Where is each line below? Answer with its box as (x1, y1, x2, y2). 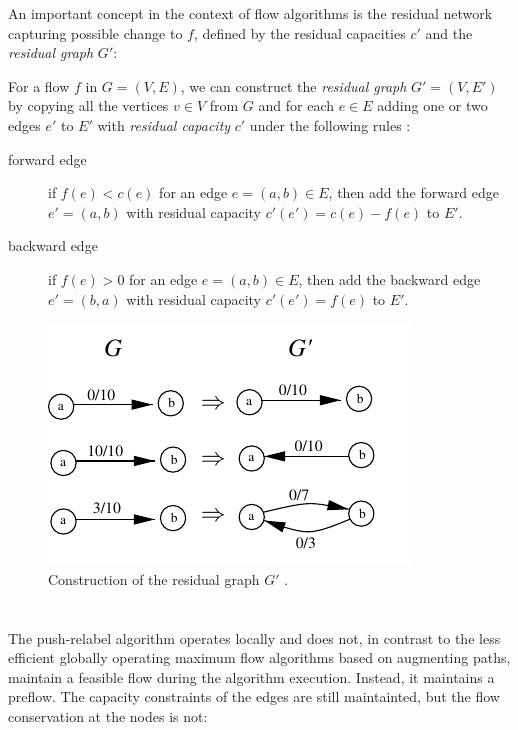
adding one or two (377, 95, 488, 116)
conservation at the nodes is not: (8, 705, 208, 726)
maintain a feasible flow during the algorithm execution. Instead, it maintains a (8, 666, 495, 687)
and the (425, 22, 473, 43)
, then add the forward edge (328, 182, 500, 203)
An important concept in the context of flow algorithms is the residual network (8, 3, 493, 23)
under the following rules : (249, 114, 411, 135)
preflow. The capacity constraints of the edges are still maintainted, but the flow (8, 686, 500, 707)
